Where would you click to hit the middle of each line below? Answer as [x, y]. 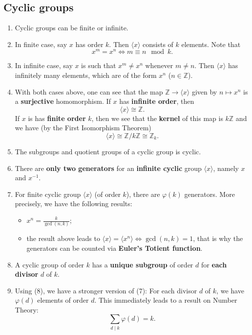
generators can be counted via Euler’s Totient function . [115, 248]
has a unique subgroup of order [143, 264]
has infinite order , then [157, 101]
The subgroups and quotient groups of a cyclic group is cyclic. [108, 152]
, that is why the [218, 238]
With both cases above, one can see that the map [89, 91]
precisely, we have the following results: [73, 203]
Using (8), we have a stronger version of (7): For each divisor [106, 290]
